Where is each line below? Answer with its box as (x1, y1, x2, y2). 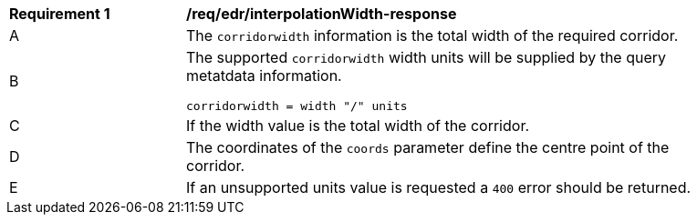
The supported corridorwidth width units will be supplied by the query (186, 48, 667, 66)
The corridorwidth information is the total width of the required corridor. (186, 26, 679, 45)
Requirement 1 (9, 5, 110, 23)
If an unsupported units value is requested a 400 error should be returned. (186, 178, 692, 197)
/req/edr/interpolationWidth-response (186, 5, 457, 23)
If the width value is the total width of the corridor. (186, 116, 530, 135)
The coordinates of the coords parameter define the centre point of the (186, 138, 670, 156)
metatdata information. (186, 66, 342, 85)
